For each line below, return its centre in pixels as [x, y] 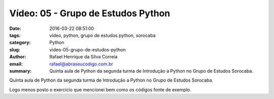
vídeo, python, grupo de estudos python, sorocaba [102, 35]
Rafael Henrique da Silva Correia [83, 57]
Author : [18, 57]
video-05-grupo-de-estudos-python [88, 49]
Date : [15, 28]
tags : [15, 35]
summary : [21, 71]
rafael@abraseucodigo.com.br [81, 64]
